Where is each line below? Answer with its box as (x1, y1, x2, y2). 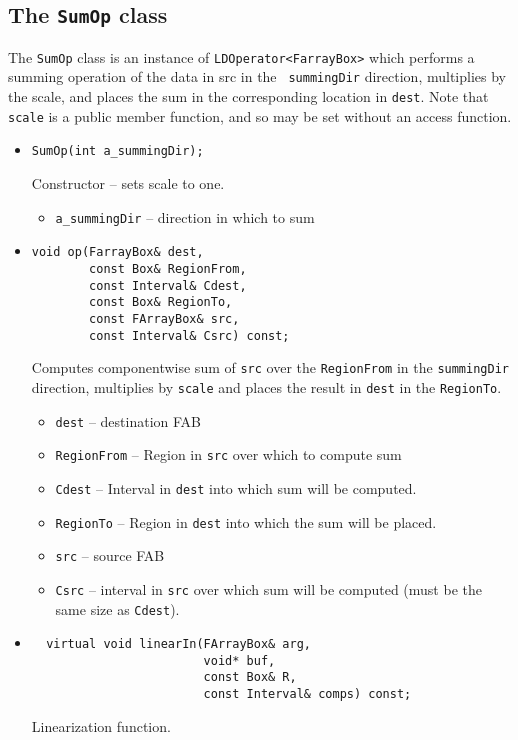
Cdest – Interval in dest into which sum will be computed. (55, 477, 417, 498)
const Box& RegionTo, (89, 295, 233, 310)
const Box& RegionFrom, (89, 261, 247, 276)
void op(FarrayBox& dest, (31, 245, 204, 260)
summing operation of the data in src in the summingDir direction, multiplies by (8, 66, 506, 87)
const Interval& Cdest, (89, 278, 247, 293)
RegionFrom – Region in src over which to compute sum (55, 444, 402, 465)
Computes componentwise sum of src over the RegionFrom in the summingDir (31, 357, 509, 378)
